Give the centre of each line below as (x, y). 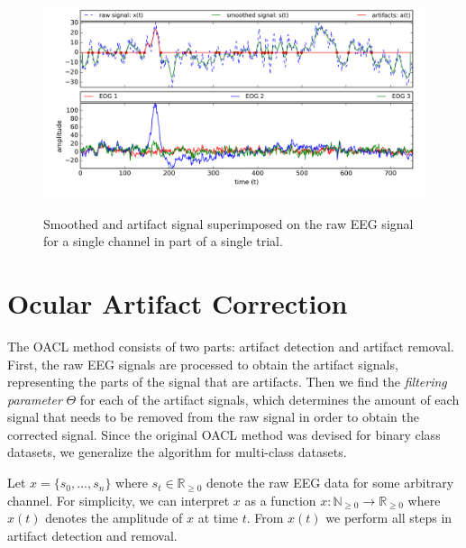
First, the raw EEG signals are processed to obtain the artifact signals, (203, 364)
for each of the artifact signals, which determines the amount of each (270, 399)
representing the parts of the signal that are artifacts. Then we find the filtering (227, 382)
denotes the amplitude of (114, 518)
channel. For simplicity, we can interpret (119, 500)
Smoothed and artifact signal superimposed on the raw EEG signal (228, 223)
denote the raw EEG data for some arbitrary (330, 483)
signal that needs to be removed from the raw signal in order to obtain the (213, 417)
